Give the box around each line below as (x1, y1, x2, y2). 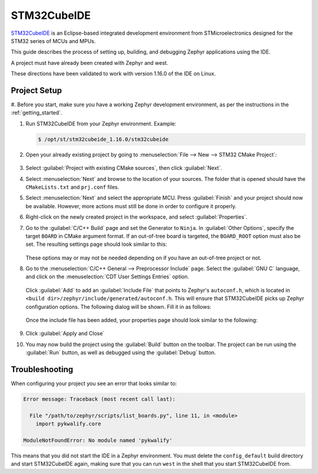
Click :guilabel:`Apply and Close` (25, 330, 105, 337)
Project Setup (11, 85, 62, 96)
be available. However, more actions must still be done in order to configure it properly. (25, 202, 237, 209)
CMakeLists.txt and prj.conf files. (25, 183, 120, 190)
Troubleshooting (11, 364, 74, 374)
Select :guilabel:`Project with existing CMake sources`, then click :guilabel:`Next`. (25, 164, 223, 172)
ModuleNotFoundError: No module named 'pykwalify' (23, 437, 173, 444)
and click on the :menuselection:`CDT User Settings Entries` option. (25, 273, 190, 280)
